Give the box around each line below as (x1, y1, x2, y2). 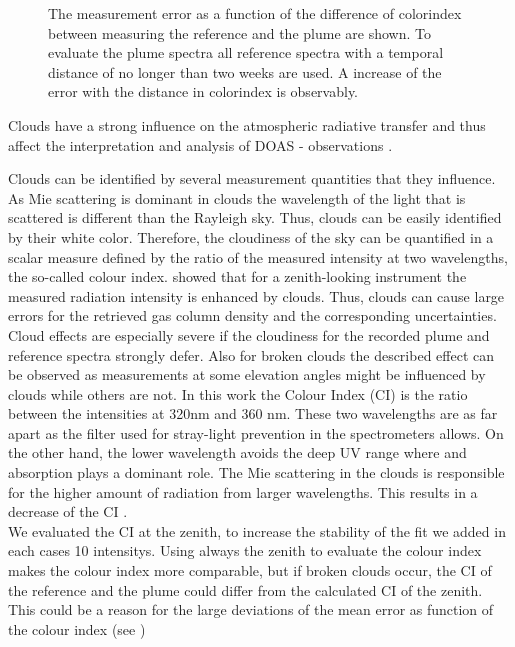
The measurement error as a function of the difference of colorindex (48, 3, 462, 23)
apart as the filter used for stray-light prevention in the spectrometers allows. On (8, 422, 504, 443)
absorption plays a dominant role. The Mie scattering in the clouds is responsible (8, 462, 505, 483)
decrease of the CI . (8, 501, 128, 522)
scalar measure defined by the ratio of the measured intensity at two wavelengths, (8, 246, 508, 267)
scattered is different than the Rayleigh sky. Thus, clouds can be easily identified (8, 207, 502, 228)
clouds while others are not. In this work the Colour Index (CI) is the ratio (8, 383, 468, 404)
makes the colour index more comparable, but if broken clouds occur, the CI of (8, 560, 492, 581)
